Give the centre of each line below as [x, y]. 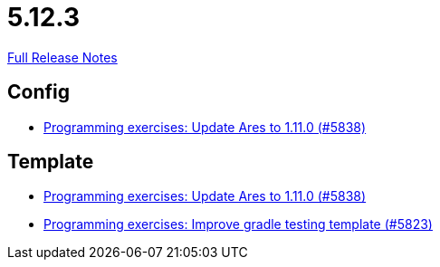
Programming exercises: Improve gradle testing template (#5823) [238, 224]
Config [38, 92]
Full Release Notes [62, 57]
